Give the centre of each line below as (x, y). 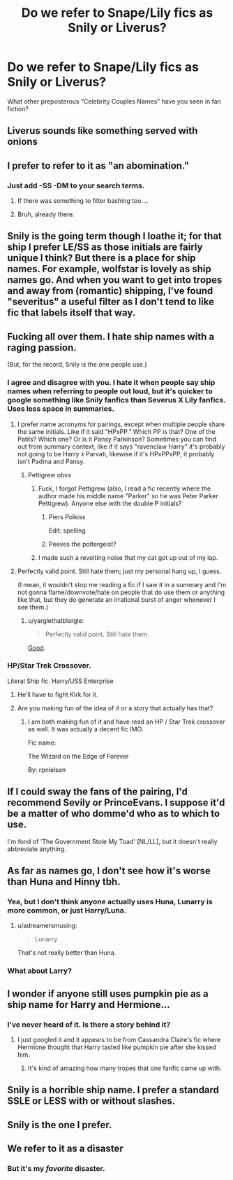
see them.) (33, 607)
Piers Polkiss (67, 517)
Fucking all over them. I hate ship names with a (111, 336)
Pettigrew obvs (50, 475)
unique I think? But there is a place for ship (102, 258)
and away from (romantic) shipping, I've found (110, 291)
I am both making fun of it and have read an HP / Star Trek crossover (126, 722)
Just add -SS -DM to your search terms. (76, 185)
